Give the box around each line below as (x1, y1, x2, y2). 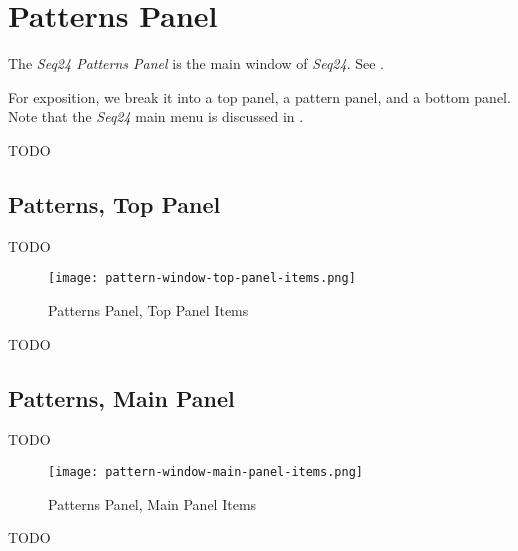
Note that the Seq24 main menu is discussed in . (8, 106, 304, 127)
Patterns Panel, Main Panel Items (48, 493, 257, 514)
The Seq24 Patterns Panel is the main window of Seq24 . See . (8, 53, 384, 74)
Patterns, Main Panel (8, 382, 235, 413)
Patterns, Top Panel (8, 188, 221, 219)
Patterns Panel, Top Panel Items (48, 299, 249, 320)
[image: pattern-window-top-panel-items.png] (48, 271, 356, 286)
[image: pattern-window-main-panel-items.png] (48, 464, 363, 479)
